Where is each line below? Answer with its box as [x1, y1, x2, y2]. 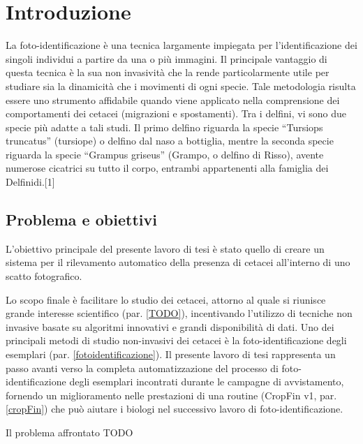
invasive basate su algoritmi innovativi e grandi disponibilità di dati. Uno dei [6, 319, 334, 334]
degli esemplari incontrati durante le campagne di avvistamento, [69, 374, 344, 389]
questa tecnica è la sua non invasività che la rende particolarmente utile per [6, 65, 329, 80]
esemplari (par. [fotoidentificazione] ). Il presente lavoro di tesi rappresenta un [6, 347, 336, 362]
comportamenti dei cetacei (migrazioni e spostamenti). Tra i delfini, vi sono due [6, 106, 346, 121]
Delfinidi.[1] [6, 175, 55, 189]
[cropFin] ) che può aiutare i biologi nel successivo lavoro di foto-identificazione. [6, 401, 343, 416]
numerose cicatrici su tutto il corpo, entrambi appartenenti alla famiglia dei [6, 161, 329, 175]
